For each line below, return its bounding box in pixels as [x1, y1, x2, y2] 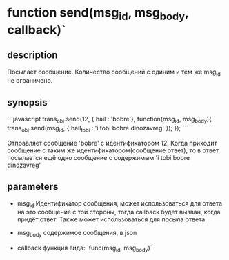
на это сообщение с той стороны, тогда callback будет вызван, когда [17, 208, 221, 217]
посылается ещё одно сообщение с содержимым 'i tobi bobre [7, 153, 190, 161]
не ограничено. [7, 77, 53, 85]
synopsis [7, 97, 48, 108]
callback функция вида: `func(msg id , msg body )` [17, 243, 153, 253]
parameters [7, 181, 59, 192]
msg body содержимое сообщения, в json [17, 229, 137, 239]
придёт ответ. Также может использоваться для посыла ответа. [17, 215, 207, 223]
